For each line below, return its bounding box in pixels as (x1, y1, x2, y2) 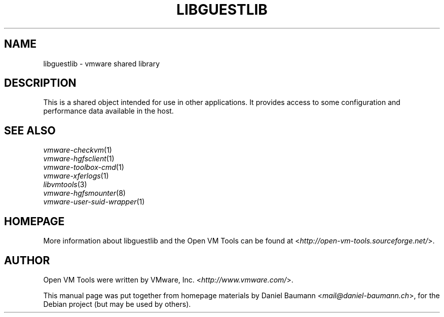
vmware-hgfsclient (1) (43, 154, 115, 163)
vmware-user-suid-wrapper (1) (43, 197, 145, 206)
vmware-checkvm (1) (43, 146, 112, 155)
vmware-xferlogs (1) (43, 171, 109, 181)
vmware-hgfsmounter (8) (43, 189, 126, 198)
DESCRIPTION (4, 77, 77, 90)
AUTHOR (4, 254, 50, 267)
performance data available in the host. (43, 107, 174, 116)
